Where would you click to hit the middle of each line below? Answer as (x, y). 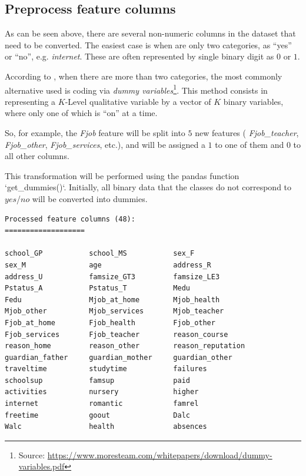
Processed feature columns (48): (70, 219)
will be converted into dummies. (90, 198)
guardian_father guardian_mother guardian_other (119, 357)
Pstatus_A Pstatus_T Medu (97, 288)
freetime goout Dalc (97, 415)
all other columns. (37, 156)
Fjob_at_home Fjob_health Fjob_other (110, 323)
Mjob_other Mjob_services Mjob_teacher (114, 311)
